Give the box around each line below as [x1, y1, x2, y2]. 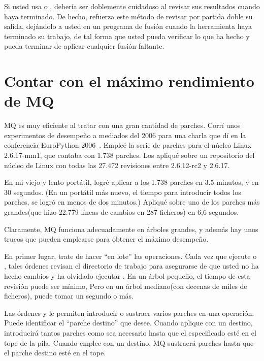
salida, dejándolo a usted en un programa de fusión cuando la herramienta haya [4, 21, 252, 31]
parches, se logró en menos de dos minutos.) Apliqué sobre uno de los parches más [4, 196, 260, 207]
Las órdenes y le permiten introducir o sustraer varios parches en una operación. [4, 307, 254, 318]
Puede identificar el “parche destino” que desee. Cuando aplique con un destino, [4, 317, 253, 328]
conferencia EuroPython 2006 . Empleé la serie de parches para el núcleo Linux [4, 140, 252, 150]
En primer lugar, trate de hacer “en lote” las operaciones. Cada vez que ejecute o [4, 250, 257, 261]
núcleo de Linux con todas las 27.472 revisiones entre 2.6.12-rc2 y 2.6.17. [4, 159, 230, 170]
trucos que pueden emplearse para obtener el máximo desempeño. [4, 234, 209, 244]
